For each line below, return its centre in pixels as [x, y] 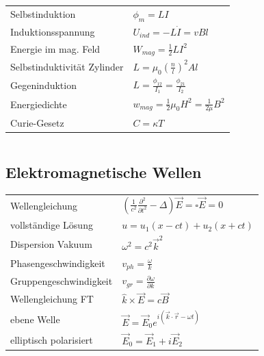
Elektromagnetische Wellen [104, 172]
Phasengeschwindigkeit [58, 263]
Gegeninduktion [43, 85]
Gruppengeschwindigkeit [62, 280]
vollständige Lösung [52, 225]
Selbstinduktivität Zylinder [67, 67]
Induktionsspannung [53, 31]
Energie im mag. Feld [55, 49]
